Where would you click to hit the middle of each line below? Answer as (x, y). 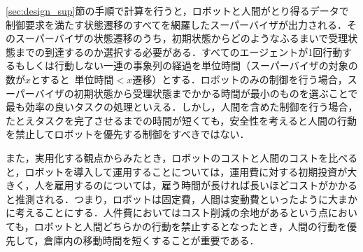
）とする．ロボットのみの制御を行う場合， (250, 79)
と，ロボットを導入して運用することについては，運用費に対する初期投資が (177, 171)
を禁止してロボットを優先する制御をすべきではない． (128, 134)
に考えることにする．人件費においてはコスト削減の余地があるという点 (167, 212)
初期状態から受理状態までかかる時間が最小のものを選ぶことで (216, 93)
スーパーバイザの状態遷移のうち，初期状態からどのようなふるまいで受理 (181, 38)
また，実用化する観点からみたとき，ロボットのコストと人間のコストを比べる (182, 157)
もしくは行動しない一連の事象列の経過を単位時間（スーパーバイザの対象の (186, 65)
